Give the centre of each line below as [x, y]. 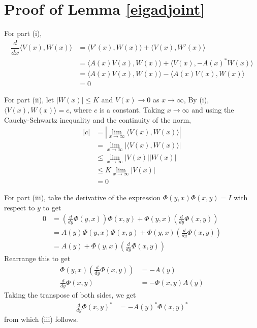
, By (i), [196, 100]
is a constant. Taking [132, 110]
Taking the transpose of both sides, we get [70, 295]
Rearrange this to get [37, 258]
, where [81, 110]
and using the [213, 110]
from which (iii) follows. [41, 319]
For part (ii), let [29, 100]
